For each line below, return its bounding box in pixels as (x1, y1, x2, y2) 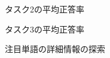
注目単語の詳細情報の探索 (5, 43, 105, 55)
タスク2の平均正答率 (5, 3, 84, 15)
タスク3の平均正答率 (5, 22, 84, 35)
